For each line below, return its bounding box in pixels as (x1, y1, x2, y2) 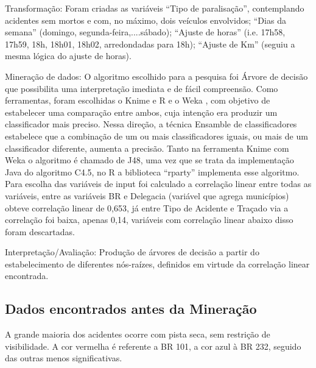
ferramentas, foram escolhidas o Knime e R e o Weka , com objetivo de (5, 94, 270, 107)
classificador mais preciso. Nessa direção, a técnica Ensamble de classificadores (5, 118, 297, 130)
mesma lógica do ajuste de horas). (5, 49, 132, 62)
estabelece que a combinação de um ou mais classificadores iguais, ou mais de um (5, 129, 308, 142)
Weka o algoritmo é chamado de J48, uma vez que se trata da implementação (5, 154, 294, 166)
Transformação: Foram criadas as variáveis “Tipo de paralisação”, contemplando (5, 2, 304, 14)
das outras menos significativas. (5, 352, 122, 364)
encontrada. (5, 269, 49, 282)
